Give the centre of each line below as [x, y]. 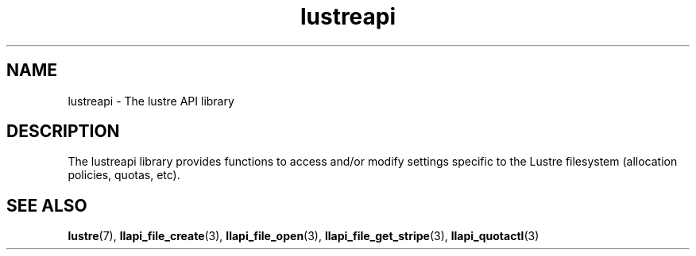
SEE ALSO [47, 205]
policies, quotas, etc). [124, 175]
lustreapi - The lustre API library [151, 101]
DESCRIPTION [63, 132]
